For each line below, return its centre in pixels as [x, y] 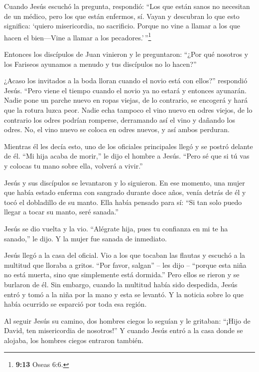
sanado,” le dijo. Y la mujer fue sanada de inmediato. [85, 238]
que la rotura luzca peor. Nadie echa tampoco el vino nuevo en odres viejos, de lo [128, 110]
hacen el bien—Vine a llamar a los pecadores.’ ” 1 [78, 36]
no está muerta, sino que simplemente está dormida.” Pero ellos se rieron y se [122, 275]
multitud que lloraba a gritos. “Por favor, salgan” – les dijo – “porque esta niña [125, 265]
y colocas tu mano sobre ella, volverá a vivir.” [73, 165]
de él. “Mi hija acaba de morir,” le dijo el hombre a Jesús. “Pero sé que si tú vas [127, 156]
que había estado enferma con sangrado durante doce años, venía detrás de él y [125, 192]
